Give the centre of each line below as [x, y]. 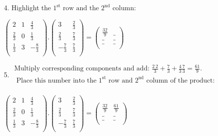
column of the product [180, 80]
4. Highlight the [27, 7]
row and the [81, 8]
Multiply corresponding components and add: [82, 69]
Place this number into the [56, 80]
